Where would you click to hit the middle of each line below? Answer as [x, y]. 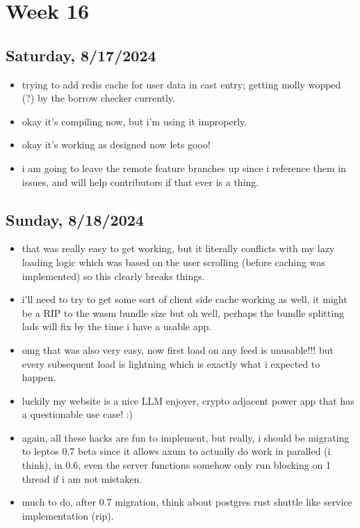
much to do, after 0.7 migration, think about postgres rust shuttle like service [187, 502]
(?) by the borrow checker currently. [99, 98]
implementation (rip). [68, 515]
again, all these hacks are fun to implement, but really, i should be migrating [186, 437]
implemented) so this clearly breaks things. [113, 275]
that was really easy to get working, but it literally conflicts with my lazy [178, 248]
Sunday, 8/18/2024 [75, 219]
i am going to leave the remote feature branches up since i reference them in [184, 168]
